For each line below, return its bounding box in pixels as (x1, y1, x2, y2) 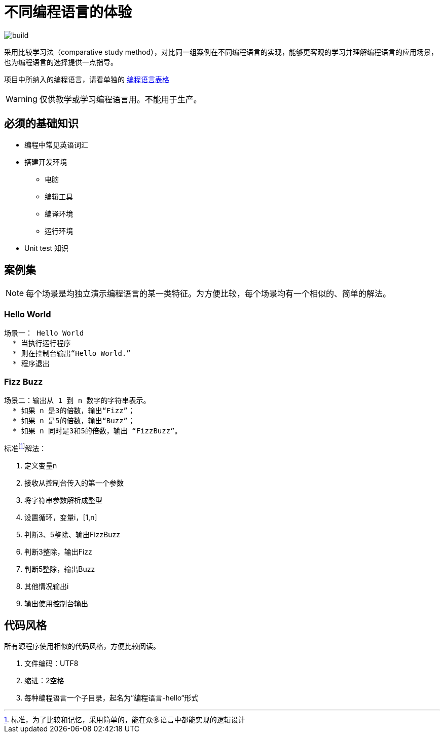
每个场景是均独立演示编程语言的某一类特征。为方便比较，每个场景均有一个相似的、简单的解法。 (26, 288, 391, 299)
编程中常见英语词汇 (24, 140, 88, 149)
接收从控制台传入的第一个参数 (24, 478, 124, 487)
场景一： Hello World (4, 329, 84, 338)
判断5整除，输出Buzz (24, 564, 95, 573)
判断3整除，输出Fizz (24, 547, 92, 556)
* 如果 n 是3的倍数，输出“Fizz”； (12, 406, 135, 415)
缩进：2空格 (24, 676, 64, 685)
